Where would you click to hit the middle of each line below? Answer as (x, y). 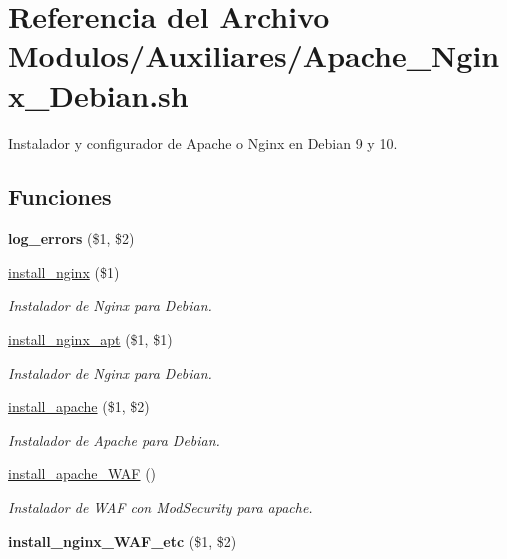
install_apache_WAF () (82, 473)
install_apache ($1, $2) (79, 406)
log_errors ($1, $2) (71, 238)
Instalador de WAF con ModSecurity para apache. (160, 507)
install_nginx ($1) (64, 271)
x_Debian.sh (98, 94)
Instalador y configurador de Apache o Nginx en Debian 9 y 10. (203, 142)
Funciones (60, 196)
